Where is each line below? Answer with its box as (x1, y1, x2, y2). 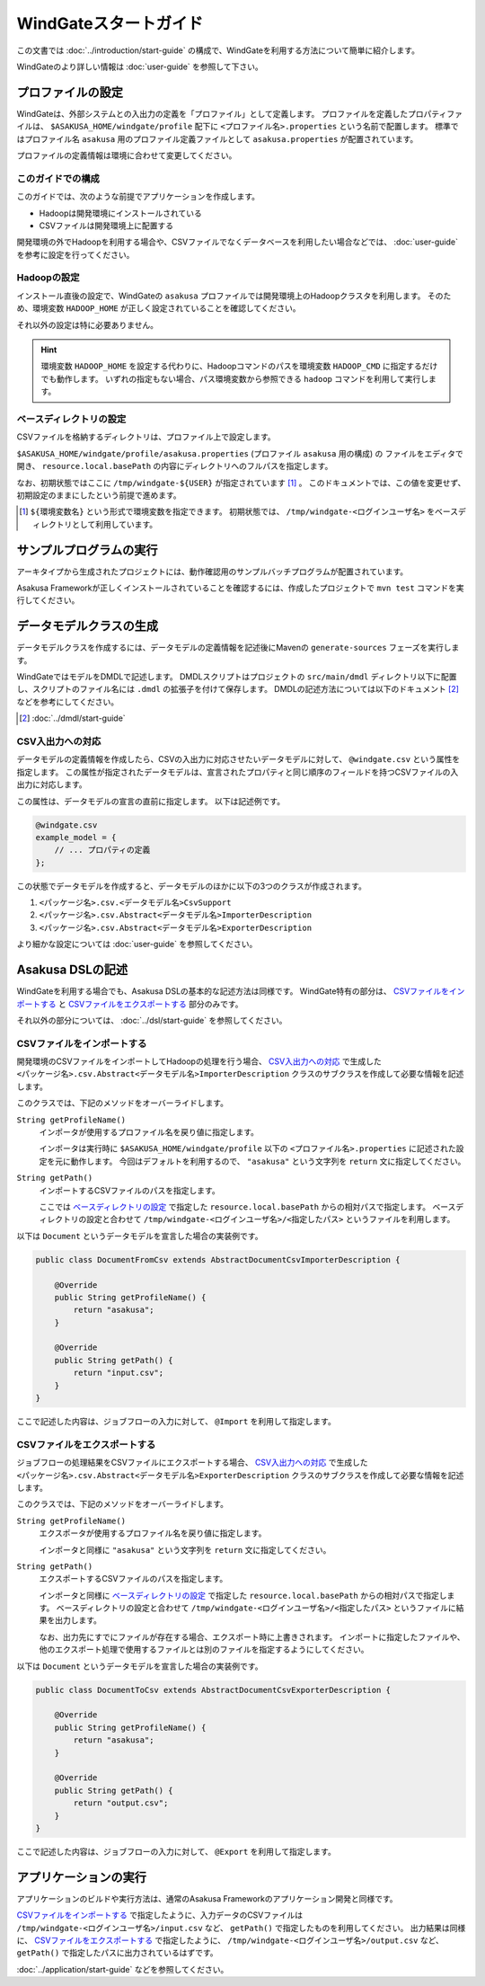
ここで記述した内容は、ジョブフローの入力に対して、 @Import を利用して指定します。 (16, 1416, 336, 1427)
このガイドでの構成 (16, 172, 101, 184)
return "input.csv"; (73, 1368, 164, 1379)
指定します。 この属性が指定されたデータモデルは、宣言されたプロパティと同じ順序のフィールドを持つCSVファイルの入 (16, 767, 459, 777)
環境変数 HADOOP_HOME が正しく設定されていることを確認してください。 (31, 303, 301, 314)
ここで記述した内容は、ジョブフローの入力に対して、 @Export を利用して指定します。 (16, 1846, 336, 1857)
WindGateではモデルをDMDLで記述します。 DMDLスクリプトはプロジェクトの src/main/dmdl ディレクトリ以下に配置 (16, 671, 457, 682)
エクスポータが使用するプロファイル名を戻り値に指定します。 (39, 1528, 267, 1538)
